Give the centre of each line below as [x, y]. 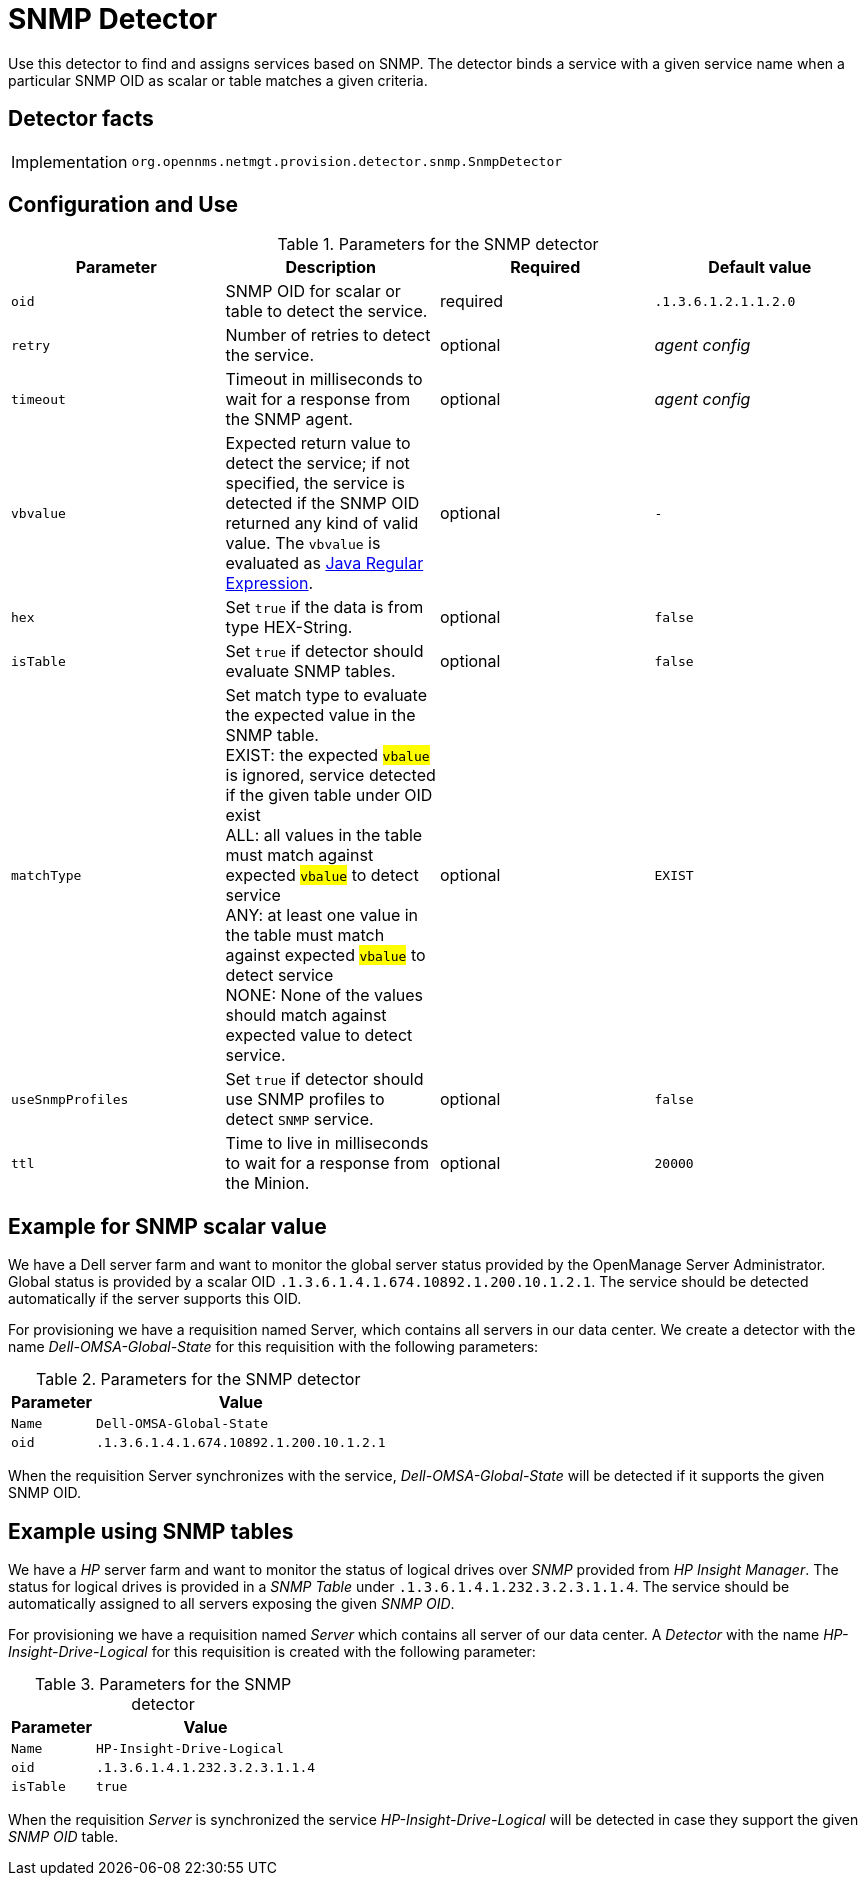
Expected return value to [318, 443]
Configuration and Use [123, 205]
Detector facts [81, 119]
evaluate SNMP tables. [310, 671]
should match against [306, 1015]
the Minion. [267, 1183]
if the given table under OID [329, 795]
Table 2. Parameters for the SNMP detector [198, 1379]
